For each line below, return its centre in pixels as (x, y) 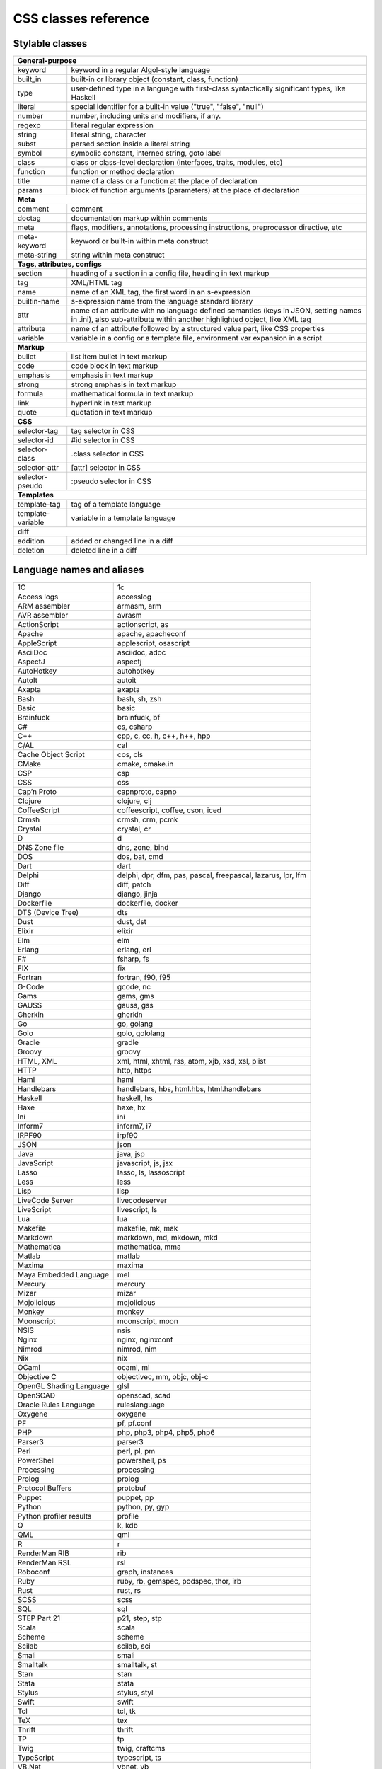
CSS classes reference (81, 18)
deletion (31, 551)
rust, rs (129, 1590)
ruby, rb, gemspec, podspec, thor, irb (179, 1581)
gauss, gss (135, 1005)
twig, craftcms (141, 1748)
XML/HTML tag (97, 283)
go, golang (135, 1024)
